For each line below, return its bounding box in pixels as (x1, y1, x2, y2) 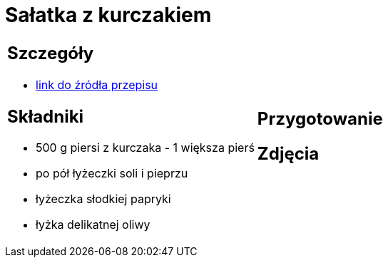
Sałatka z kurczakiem (5, 3, 212, 27)
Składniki (7, 105, 84, 127)
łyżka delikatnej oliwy (36, 217, 150, 232)
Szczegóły (7, 42, 94, 63)
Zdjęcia (257, 143, 320, 164)
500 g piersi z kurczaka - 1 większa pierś (36, 140, 255, 155)
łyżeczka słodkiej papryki (36, 192, 171, 207)
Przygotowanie (257, 108, 383, 129)
